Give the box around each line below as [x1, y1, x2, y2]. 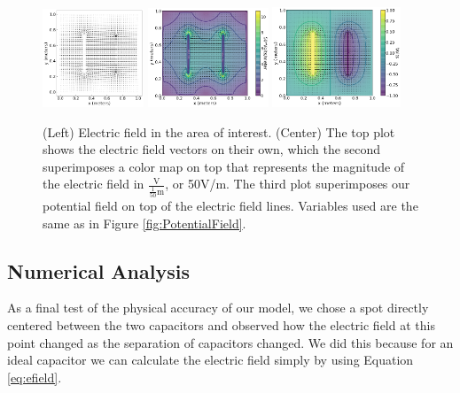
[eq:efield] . [7, 367, 62, 386]
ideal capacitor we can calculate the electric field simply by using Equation [7, 351, 414, 369]
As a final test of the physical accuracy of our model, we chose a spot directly [7, 298, 429, 317]
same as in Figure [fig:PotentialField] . [43, 213, 246, 232]
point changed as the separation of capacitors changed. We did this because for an [7, 333, 454, 351]
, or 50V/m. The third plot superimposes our [165, 174, 410, 193]
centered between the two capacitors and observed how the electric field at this [7, 315, 435, 334]
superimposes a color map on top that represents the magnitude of [43, 157, 405, 175]
